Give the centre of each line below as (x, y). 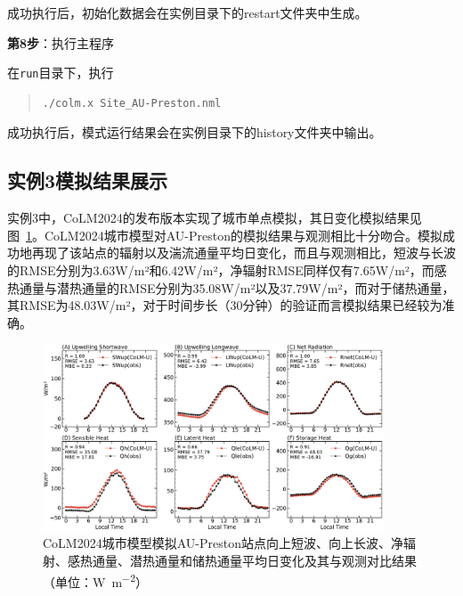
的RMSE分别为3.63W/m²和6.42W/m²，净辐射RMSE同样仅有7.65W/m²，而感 (227, 270)
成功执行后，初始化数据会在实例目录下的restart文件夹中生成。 (187, 12)
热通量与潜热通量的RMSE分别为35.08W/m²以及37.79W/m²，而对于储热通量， (231, 287)
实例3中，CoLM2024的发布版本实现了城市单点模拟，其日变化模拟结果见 (215, 218)
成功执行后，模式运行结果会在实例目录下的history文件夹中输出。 (195, 132)
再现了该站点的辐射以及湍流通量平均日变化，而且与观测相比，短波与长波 (244, 253)
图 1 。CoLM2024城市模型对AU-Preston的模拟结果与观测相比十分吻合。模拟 (225, 235)
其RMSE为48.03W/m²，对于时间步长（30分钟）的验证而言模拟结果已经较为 (225, 305)
